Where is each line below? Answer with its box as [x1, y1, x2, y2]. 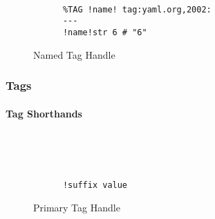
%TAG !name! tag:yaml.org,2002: [62, 4, 212, 15]
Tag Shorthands [6, 106, 82, 120]
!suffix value [62, 180, 128, 190]
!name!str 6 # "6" [62, 27, 147, 37]
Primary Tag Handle [33, 200, 120, 214]
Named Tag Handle [33, 47, 115, 61]
